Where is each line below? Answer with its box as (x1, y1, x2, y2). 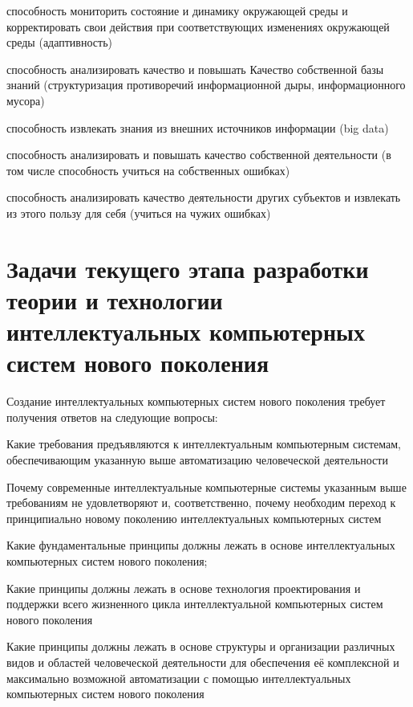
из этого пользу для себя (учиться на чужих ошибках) (6, 204, 271, 221)
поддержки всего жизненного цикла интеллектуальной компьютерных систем (6, 595, 383, 612)
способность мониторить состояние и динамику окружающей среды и (6, 2, 348, 18)
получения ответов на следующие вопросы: (6, 408, 218, 425)
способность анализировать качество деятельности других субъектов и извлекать (6, 189, 401, 206)
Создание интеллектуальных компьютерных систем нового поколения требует (6, 393, 386, 410)
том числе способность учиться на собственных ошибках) (6, 161, 290, 178)
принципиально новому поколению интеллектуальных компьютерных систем (6, 509, 382, 526)
